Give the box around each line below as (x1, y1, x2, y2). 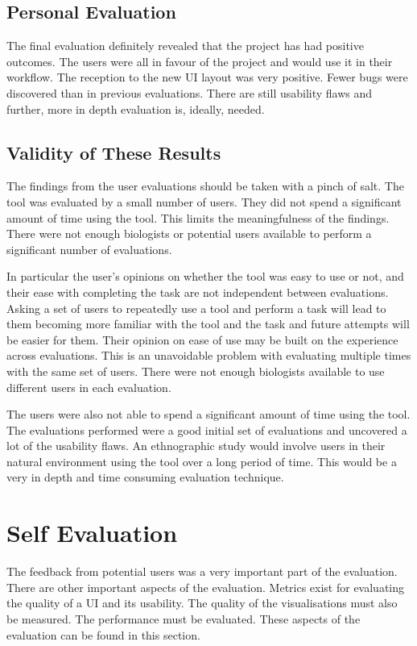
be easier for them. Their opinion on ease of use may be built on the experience (6, 331, 398, 348)
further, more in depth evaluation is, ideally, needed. (6, 100, 265, 117)
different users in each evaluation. (6, 378, 171, 395)
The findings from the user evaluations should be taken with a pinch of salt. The (6, 177, 404, 194)
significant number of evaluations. (6, 240, 172, 257)
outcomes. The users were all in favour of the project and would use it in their (6, 52, 393, 69)
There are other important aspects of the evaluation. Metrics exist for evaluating (6, 578, 405, 595)
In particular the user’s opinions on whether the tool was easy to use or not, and (6, 268, 404, 285)
